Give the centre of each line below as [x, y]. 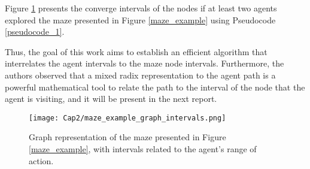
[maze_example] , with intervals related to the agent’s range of [143, 149]
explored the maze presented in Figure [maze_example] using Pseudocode [140, 19]
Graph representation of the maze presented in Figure [127, 137]
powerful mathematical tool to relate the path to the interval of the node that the [155, 87]
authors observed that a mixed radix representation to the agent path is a [140, 75]
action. [41, 160]
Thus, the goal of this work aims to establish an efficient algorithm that [136, 51]
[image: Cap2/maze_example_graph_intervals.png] [127, 118]
